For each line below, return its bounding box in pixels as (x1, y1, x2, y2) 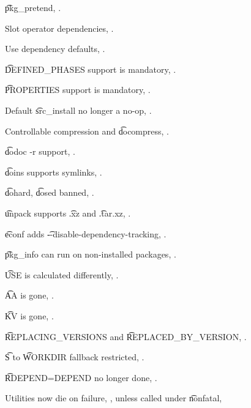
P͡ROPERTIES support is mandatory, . (5, 83, 151, 96)
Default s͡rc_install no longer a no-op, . (5, 103, 152, 116)
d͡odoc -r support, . (5, 145, 75, 158)
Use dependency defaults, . (5, 42, 105, 55)
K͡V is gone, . (5, 309, 54, 322)
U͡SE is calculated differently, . (5, 268, 119, 281)
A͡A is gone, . (5, 289, 54, 302)
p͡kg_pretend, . (5, 1, 61, 13)
